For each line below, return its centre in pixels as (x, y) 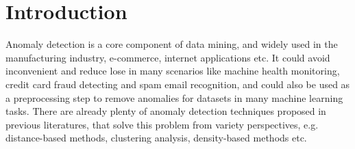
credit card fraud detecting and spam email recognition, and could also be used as (178, 84)
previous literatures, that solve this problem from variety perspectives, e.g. (162, 124)
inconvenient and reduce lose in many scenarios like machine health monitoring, (173, 71)
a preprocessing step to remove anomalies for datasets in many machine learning (174, 97)
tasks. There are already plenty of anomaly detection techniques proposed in (166, 111)
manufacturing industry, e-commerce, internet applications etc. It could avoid (168, 57)
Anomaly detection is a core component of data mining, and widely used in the (172, 44)
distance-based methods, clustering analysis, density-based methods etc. (156, 138)
